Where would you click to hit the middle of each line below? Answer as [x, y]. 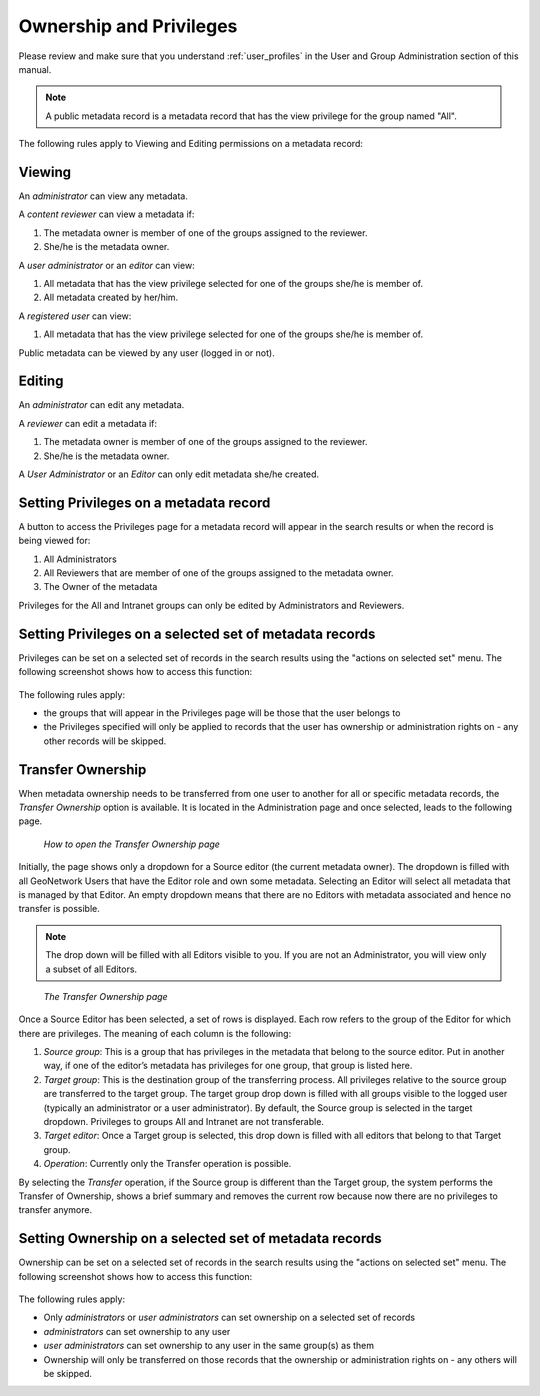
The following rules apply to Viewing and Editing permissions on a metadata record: [191, 144]
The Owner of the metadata [100, 587]
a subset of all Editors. [91, 969]
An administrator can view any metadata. [103, 196]
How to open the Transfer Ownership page [131, 844]
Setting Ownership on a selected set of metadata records [200, 1238]
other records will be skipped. [105, 741]
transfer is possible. [59, 909]
